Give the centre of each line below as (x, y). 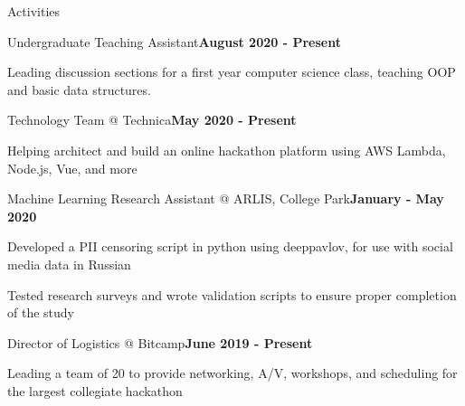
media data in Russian (69, 264)
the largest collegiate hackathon (95, 390)
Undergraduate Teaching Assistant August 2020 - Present (174, 41)
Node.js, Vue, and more (72, 168)
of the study (41, 312)
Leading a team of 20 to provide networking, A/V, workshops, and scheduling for (232, 373)
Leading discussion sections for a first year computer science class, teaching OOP (232, 72)
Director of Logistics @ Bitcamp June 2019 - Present (160, 342)
